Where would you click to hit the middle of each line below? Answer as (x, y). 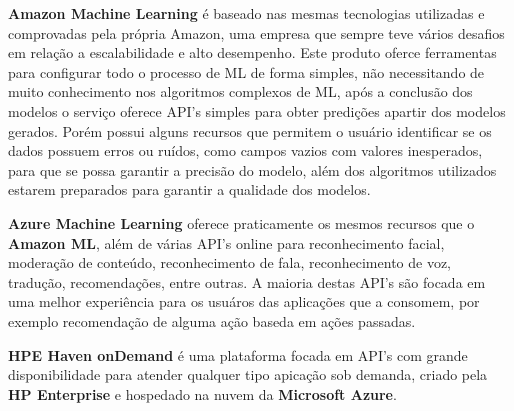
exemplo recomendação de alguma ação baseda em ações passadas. (212, 320)
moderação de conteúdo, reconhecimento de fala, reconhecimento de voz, (230, 262)
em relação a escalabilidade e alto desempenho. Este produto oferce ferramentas (252, 52)
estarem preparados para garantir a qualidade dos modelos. (189, 189)
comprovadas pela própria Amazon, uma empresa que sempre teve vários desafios (256, 32)
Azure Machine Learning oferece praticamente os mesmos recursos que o (241, 222)
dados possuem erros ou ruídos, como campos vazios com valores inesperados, (245, 150)
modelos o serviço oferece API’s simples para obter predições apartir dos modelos (257, 110)
